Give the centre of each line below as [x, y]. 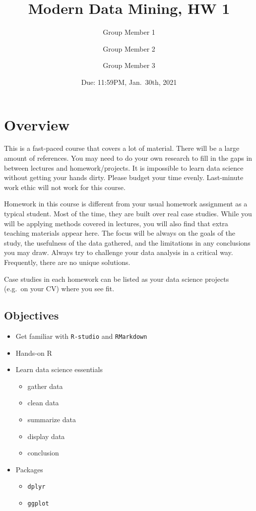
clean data [43, 403]
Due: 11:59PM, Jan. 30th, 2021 [129, 82]
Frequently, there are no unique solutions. [67, 262]
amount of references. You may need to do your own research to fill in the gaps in [128, 158]
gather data [45, 386]
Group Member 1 [129, 32]
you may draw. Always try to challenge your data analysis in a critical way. [119, 252]
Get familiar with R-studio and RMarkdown [81, 336]
